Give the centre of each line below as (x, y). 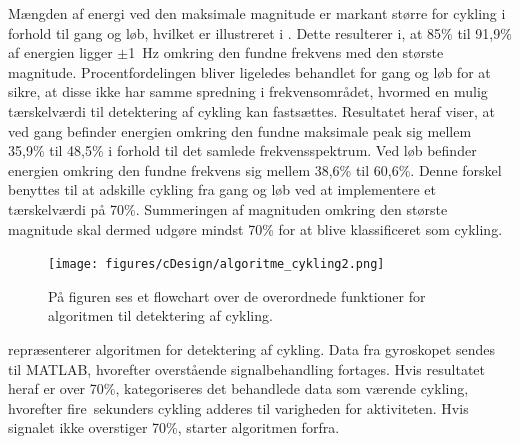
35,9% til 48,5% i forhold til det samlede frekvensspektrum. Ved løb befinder (242, 150)
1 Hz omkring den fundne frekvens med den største (286, 52)
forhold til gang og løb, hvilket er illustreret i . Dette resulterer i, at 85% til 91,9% (260, 32)
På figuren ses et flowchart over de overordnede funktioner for (237, 295)
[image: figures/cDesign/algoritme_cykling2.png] (216, 264)
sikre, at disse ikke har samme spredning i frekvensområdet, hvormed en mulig (248, 91)
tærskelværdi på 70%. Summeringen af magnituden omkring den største (228, 208)
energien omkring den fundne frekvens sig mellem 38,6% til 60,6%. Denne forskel (255, 169)
